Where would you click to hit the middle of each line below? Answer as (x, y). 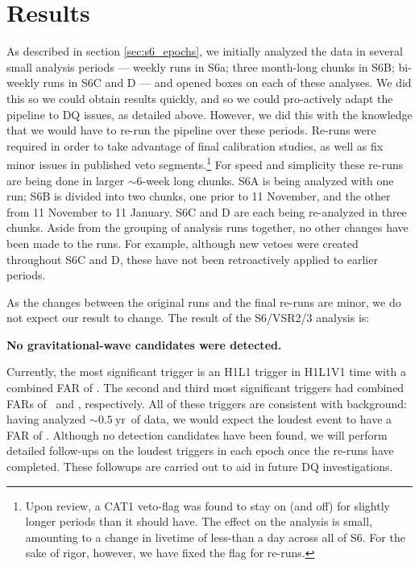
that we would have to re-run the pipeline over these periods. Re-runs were (191, 130)
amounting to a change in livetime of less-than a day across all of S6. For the (215, 537)
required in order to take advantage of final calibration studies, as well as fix (195, 145)
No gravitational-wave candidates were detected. (144, 344)
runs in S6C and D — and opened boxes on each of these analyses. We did (227, 83)
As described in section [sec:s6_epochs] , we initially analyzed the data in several (205, 51)
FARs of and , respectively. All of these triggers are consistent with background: (207, 403)
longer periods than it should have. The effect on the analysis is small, (199, 521)
